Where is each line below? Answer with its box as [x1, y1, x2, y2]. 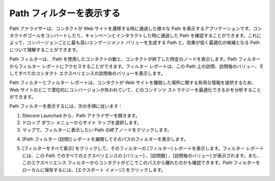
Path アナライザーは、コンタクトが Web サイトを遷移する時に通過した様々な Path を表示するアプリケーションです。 [9, 25, 253, 32]
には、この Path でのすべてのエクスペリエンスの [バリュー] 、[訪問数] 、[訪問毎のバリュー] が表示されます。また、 [22, 153, 262, 159]
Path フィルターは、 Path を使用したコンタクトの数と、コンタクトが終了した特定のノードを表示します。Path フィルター [9, 56, 261, 62]
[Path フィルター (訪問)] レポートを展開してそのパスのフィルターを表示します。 [22, 136, 188, 142]
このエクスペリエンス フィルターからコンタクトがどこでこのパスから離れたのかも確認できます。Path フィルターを [22, 160, 261, 166]
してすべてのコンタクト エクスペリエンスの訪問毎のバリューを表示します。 [9, 70, 166, 76]
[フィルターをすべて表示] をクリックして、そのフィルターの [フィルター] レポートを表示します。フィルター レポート [22, 145, 264, 152]
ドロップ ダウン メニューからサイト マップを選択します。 [22, 119, 142, 126]
